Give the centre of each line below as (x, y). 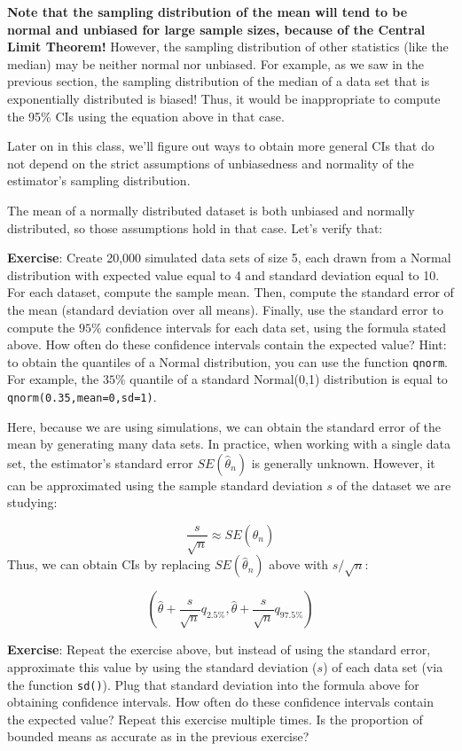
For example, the (53, 379)
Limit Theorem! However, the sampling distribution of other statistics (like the (228, 47)
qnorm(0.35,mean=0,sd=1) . (82, 396)
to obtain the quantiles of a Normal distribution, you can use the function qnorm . (227, 361)
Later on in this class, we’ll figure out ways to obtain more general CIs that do (221, 146)
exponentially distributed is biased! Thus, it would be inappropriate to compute (224, 98)
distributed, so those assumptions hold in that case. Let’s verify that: (195, 227)
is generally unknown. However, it (343, 462)
